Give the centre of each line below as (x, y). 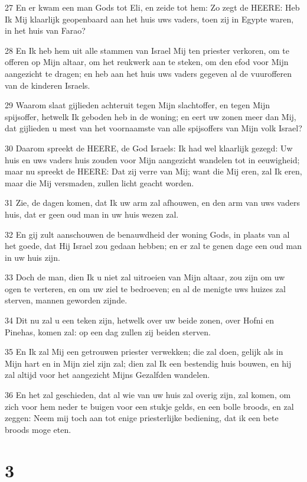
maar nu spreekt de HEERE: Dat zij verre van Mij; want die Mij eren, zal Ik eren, (153, 171)
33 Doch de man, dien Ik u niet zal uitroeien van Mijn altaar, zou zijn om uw (145, 277)
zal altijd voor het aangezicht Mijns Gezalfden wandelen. (107, 375)
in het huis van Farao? (45, 30)
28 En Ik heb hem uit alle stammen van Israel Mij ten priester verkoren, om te (147, 50)
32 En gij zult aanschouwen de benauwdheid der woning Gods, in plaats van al (147, 234)
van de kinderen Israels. (48, 85)
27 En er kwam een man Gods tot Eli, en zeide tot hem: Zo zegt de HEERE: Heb (152, 7)
